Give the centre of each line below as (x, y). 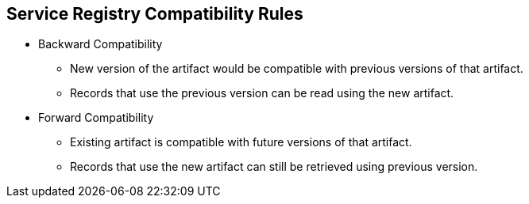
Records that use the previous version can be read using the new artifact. (262, 93)
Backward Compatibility (100, 44)
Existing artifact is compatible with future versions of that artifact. (241, 142)
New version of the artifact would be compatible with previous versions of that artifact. (297, 69)
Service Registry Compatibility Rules (155, 14)
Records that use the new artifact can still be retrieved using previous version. (274, 167)
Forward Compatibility (96, 118)
